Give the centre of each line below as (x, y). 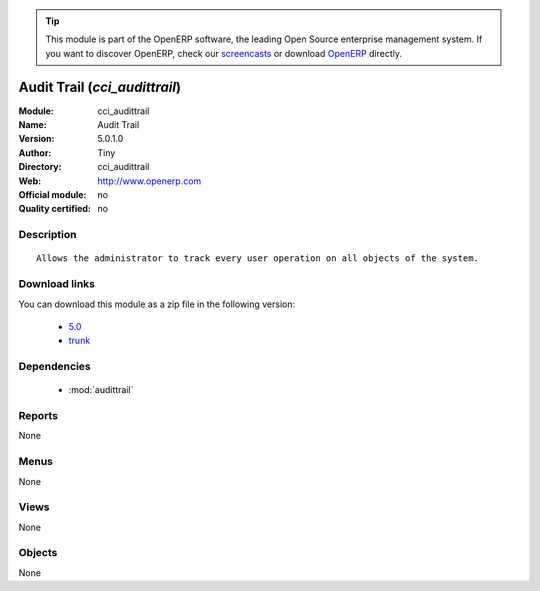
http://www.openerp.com (149, 181)
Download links (56, 284)
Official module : (52, 195)
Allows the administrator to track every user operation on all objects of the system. (258, 258)
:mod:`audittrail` (101, 390)
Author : (35, 152)
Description (47, 235)
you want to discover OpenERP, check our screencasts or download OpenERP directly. (224, 53)
